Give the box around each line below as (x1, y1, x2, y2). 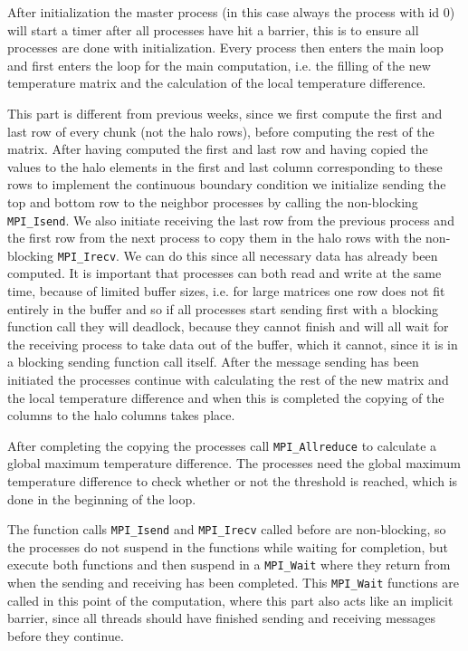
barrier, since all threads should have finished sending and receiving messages (7, 608, 435, 627)
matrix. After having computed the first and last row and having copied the (7, 139, 428, 158)
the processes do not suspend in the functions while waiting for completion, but (7, 537, 449, 556)
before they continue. (7, 626, 124, 645)
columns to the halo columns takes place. (7, 406, 235, 425)
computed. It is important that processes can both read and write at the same (7, 263, 442, 282)
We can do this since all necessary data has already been (123, 245, 438, 264)
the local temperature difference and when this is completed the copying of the (7, 388, 444, 407)
